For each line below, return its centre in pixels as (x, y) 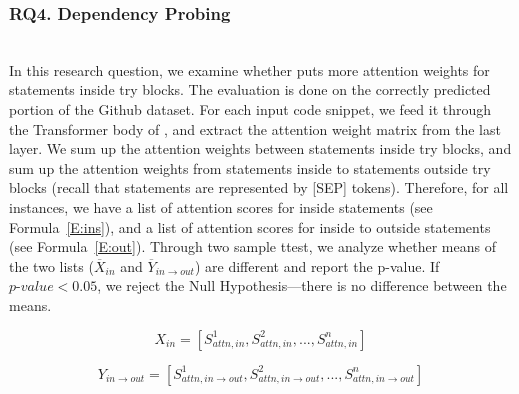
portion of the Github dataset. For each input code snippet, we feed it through (250, 109)
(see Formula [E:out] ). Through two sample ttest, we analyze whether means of (252, 246)
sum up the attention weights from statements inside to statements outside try (250, 167)
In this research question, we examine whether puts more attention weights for (249, 69)
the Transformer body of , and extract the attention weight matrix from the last (255, 128)
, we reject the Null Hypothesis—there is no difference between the (302, 285)
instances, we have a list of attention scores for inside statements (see (221, 206)
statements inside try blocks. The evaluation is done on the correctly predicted (250, 89)
